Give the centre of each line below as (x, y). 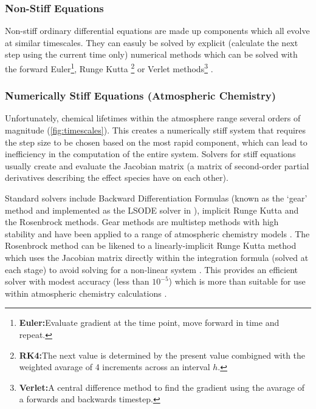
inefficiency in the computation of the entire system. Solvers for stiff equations (150, 154)
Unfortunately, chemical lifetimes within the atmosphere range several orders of (153, 118)
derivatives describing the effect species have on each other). (117, 177)
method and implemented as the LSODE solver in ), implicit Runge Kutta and (152, 210)
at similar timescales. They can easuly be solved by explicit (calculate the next (152, 42)
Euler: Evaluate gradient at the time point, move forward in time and (149, 323)
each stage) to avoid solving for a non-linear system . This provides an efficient (151, 269)
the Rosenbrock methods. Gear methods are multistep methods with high (142, 222)
